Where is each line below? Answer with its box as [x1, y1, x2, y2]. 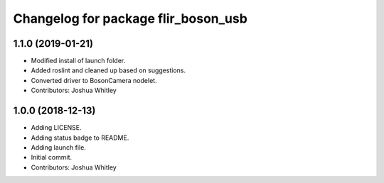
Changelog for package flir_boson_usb [13, 11, 248, 26]
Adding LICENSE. [31, 123, 82, 132]
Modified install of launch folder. [31, 57, 126, 65]
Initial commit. [31, 153, 73, 162]
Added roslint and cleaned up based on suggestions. [31, 66, 186, 74]
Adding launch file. [31, 143, 87, 152]
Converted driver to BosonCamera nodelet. [31, 76, 157, 84]
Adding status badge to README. [31, 133, 129, 142]
